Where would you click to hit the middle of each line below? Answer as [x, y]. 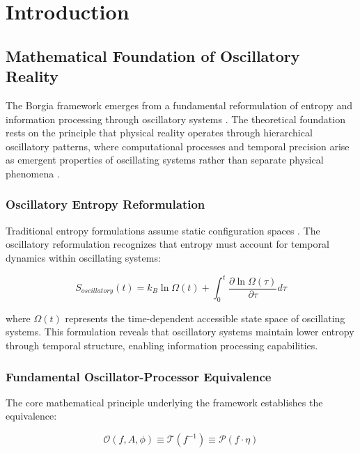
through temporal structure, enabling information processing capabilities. [162, 345]
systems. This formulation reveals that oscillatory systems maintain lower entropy [180, 332]
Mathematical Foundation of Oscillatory [153, 55]
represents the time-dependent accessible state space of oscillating [205, 318]
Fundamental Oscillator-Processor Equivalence [139, 376]
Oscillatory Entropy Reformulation [105, 204]
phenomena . [33, 173]
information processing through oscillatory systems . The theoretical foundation [175, 119]
